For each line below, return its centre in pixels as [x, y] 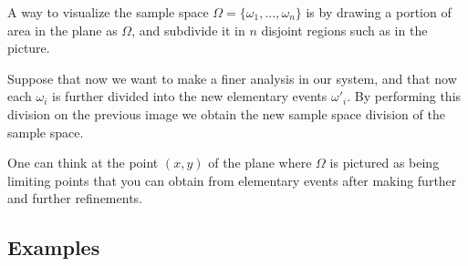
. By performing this [404, 96]
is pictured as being [385, 163]
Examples [54, 247]
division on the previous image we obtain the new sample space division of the [226, 113]
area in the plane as [62, 30]
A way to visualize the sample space [108, 12]
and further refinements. [75, 198]
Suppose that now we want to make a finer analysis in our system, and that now [232, 78]
